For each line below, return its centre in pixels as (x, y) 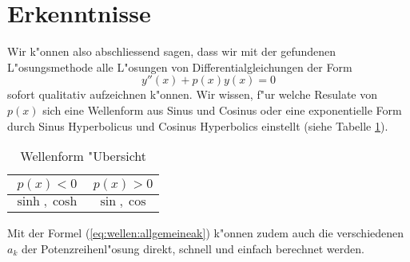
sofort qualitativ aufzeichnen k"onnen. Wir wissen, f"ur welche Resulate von (192, 94)
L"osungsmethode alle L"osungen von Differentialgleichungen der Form (180, 66)
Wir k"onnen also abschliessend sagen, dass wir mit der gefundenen (172, 51)
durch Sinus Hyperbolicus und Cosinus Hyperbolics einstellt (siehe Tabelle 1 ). (198, 125)
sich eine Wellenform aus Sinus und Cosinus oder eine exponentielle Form (222, 109)
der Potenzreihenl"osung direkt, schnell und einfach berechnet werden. (193, 248)
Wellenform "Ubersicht (83, 156)
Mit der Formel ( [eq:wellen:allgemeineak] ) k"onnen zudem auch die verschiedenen (206, 233)
